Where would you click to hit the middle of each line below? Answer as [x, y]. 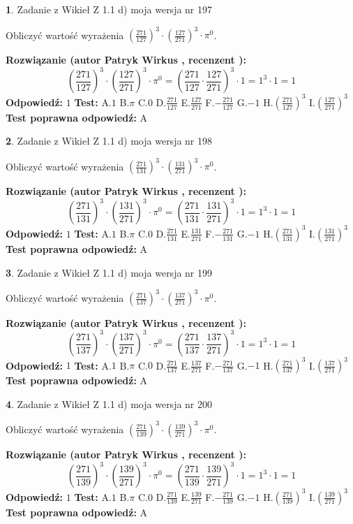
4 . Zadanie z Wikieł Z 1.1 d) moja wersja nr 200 [109, 403]
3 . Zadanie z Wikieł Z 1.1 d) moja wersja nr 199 [109, 272]
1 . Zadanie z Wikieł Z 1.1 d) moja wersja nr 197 [109, 9]
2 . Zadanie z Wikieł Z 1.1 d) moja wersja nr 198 [109, 141]
